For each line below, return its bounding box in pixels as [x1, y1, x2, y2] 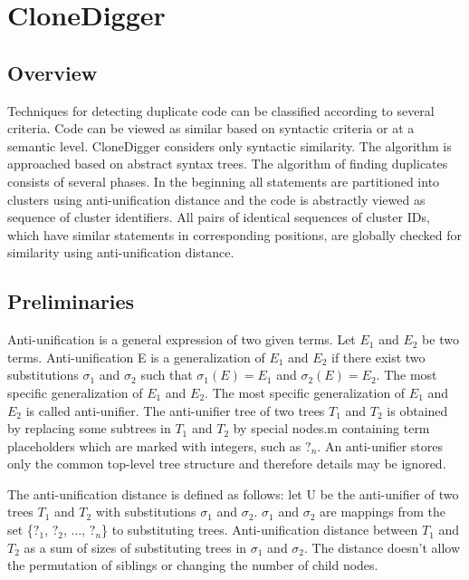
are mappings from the [320, 502, 446, 521]
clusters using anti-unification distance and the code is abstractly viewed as [7, 189, 426, 208]
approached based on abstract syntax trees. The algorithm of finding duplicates [7, 154, 448, 173]
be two [422, 330, 459, 349]
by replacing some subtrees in [7, 419, 171, 438]
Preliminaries [7, 287, 135, 315]
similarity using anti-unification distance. [7, 243, 234, 262]
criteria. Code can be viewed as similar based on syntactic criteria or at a [7, 119, 415, 138]
